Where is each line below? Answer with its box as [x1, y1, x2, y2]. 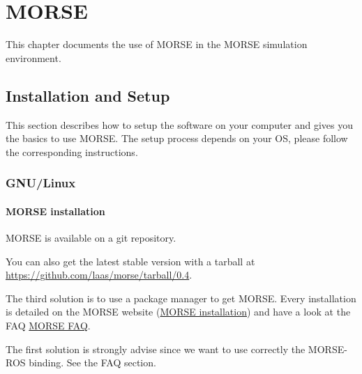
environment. [6, 50, 61, 65]
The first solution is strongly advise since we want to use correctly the [6, 341, 306, 356]
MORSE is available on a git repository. [6, 230, 176, 244]
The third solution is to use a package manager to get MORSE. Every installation [6, 290, 356, 305]
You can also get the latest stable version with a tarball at [6, 254, 255, 268]
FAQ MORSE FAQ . [6, 318, 91, 332]
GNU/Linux [6, 174, 76, 192]
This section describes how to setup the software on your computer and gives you [6, 117, 354, 132]
